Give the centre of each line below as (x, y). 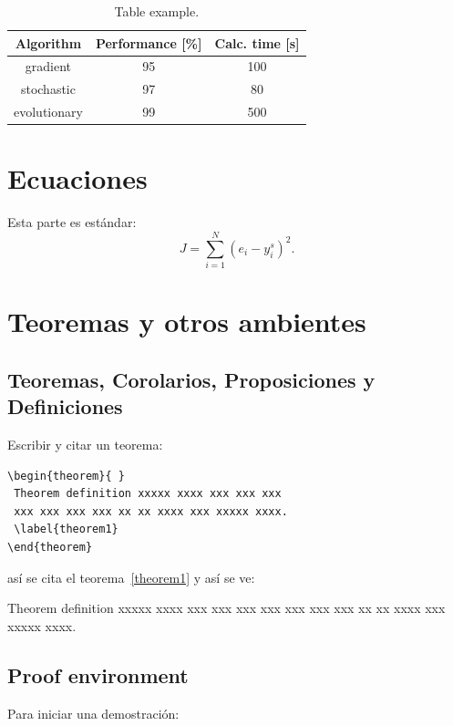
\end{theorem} (50, 547)
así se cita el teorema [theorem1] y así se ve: (131, 577)
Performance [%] (149, 42)
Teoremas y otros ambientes (187, 322)
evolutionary (48, 112)
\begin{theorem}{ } (66, 476)
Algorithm (48, 42)
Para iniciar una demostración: (93, 713)
